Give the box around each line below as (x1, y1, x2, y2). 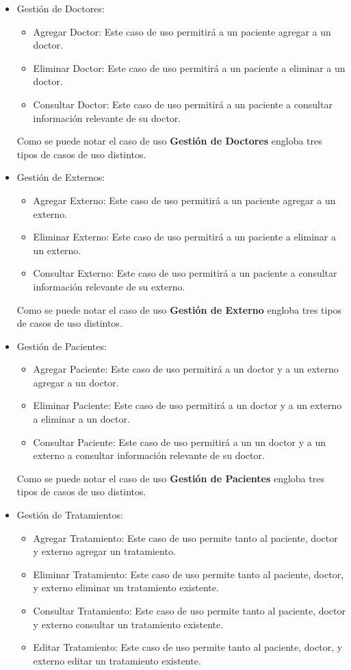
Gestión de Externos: (16, 170, 105, 184)
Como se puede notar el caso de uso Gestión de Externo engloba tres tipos (16, 302, 342, 317)
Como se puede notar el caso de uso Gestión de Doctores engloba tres (16, 134, 322, 148)
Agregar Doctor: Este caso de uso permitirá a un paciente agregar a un (33, 24, 331, 38)
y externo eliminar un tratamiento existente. (33, 580, 219, 595)
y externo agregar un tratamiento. (33, 544, 176, 558)
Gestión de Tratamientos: (16, 508, 123, 522)
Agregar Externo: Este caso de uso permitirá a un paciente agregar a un (33, 193, 336, 207)
